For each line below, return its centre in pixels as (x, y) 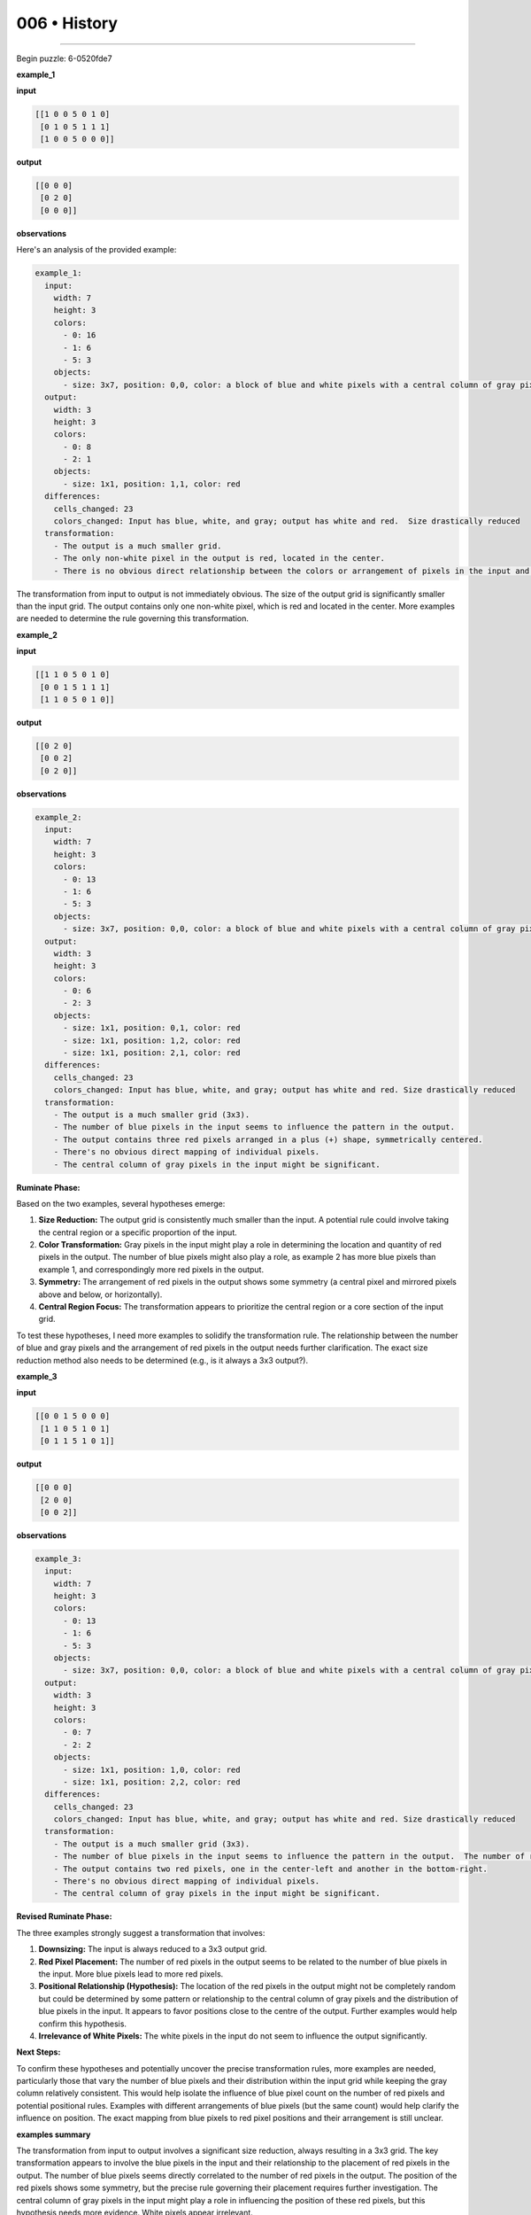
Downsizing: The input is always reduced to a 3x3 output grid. (153, 1949)
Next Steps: (38, 2052)
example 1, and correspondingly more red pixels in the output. (151, 1269)
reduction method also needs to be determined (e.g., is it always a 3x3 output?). (162, 1360)
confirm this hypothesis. (83, 2024)
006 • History (67, 23)
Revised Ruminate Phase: (64, 1916)
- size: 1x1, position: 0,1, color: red (152, 1028)
